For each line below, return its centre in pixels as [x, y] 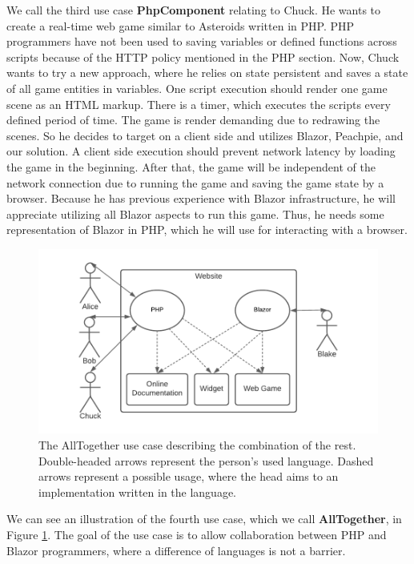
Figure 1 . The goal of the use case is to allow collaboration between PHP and [197, 534]
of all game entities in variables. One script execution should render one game [197, 88]
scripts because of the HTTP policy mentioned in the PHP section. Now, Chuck [203, 56]
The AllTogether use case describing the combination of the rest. [197, 445]
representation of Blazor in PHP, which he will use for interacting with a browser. [207, 230]
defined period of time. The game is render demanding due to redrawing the [193, 120]
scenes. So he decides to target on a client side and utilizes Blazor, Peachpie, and [205, 135]
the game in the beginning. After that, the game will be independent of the [191, 166]
